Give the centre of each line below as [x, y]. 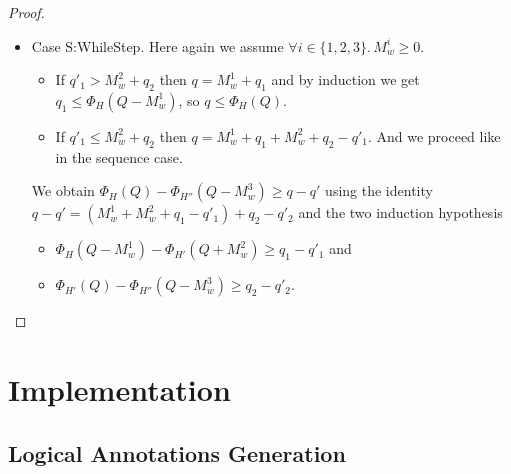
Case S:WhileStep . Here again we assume [157, 45]
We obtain [63, 190]
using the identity [379, 190]
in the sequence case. [119, 156]
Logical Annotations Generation [177, 452]
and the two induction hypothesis [400, 212]
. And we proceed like [434, 135]
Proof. [26, 12]
